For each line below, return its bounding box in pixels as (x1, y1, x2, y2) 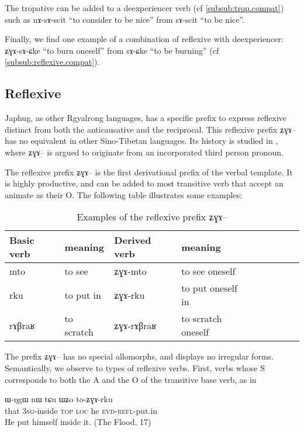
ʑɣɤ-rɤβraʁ (114, 318, 157, 332)
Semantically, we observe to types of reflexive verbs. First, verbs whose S (5, 361, 265, 374)
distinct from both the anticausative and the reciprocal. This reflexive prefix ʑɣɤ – (5, 123, 296, 135)
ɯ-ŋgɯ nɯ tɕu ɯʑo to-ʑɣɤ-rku (5, 393, 113, 405)
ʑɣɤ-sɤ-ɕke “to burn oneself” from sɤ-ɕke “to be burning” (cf (5, 44, 219, 56)
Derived (114, 233, 151, 247)
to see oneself (181, 264, 236, 278)
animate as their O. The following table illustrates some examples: (5, 188, 243, 201)
